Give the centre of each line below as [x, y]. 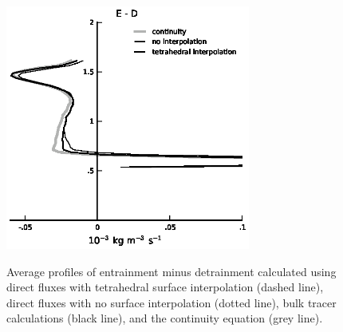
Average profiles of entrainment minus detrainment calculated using [171, 271]
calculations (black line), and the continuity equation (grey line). [165, 318]
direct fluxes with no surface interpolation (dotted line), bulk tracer [171, 302]
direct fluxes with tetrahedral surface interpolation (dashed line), [165, 287]
